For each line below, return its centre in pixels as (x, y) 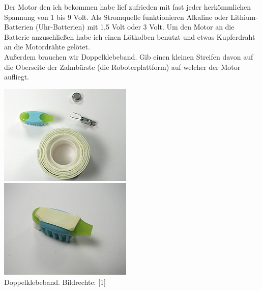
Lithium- (244, 17)
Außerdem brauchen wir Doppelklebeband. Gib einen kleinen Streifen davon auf (129, 56)
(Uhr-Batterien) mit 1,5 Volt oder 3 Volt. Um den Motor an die (135, 27)
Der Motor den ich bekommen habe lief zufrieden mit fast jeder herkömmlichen (128, 7)
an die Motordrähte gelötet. (47, 47)
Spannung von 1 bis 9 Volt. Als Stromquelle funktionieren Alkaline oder (116, 17)
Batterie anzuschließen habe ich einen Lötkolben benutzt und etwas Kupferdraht (130, 36)
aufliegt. (17, 77)
